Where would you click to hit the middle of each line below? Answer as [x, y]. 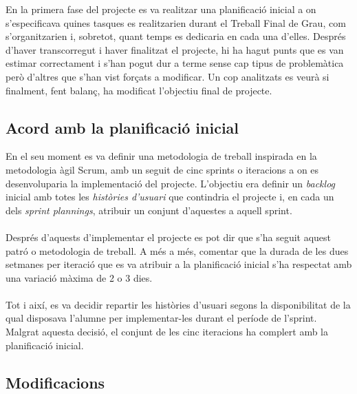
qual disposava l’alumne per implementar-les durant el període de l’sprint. [161, 318]
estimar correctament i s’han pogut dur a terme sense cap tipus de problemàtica [175, 63]
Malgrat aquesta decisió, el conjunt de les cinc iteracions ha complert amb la [167, 332]
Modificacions [55, 382]
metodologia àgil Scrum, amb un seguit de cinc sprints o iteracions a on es [162, 169]
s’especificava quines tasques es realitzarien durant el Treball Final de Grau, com [176, 22]
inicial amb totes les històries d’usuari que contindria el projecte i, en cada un [170, 197]
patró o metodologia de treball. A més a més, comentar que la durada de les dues [177, 250]
